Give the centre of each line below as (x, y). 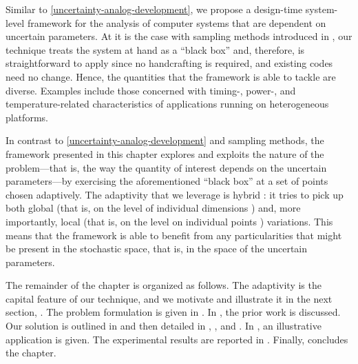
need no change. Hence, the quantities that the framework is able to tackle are (171, 76)
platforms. (27, 117)
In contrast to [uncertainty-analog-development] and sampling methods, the (165, 140)
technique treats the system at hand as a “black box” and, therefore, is (155, 49)
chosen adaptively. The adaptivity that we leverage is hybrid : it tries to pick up (175, 194)
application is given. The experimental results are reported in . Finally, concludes (177, 339)
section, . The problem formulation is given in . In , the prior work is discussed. (173, 312)
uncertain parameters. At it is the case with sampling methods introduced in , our (179, 36)
